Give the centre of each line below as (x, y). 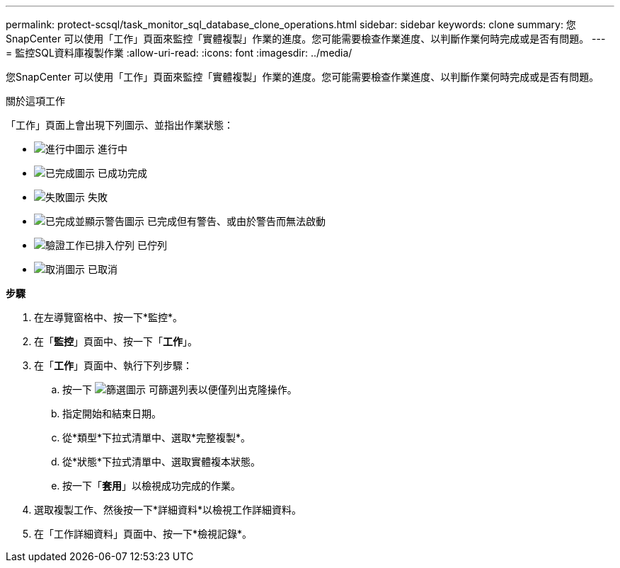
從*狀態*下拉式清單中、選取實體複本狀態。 (162, 462)
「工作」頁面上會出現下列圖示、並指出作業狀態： (120, 125)
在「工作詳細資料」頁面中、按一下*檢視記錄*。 (143, 534)
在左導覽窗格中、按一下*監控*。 (109, 317)
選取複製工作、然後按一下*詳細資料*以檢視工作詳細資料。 (168, 510)
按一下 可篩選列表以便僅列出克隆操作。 (180, 389)
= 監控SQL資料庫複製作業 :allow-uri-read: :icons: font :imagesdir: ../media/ (179, 53)
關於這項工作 (35, 101)
